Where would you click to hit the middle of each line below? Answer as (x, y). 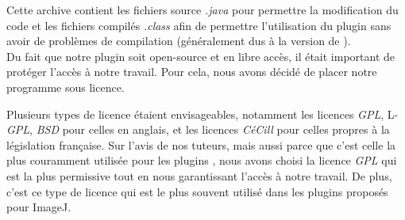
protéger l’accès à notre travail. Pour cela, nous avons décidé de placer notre (192, 72)
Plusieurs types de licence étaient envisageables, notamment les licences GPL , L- (202, 114)
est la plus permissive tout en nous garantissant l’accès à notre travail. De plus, (199, 175)
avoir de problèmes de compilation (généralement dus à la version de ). (179, 41)
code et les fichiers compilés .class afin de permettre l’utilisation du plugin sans (199, 25)
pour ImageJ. (39, 207)
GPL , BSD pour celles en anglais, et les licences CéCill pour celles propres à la (198, 129)
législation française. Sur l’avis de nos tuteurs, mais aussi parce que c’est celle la (201, 144)
